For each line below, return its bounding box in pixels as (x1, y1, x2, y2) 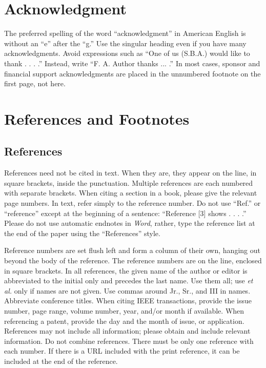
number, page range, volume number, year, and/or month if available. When (4, 305, 244, 316)
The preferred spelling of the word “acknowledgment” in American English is (4, 28, 246, 38)
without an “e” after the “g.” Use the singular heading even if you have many (4, 37, 247, 48)
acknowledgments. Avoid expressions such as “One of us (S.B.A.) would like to (4, 48, 250, 59)
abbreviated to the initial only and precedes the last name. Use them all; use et (4, 275, 253, 286)
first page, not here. (4, 78, 66, 89)
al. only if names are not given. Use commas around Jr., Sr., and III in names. (4, 285, 251, 296)
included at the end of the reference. (4, 355, 118, 366)
